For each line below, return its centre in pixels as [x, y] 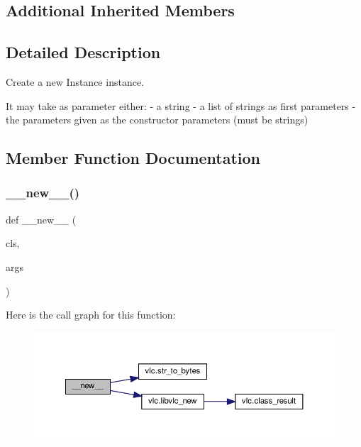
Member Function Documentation [133, 158]
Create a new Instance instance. [75, 81]
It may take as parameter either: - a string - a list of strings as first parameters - [181, 105]
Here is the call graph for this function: [91, 315]
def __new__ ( [41, 219]
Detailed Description [83, 52]
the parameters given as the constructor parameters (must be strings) [157, 120]
